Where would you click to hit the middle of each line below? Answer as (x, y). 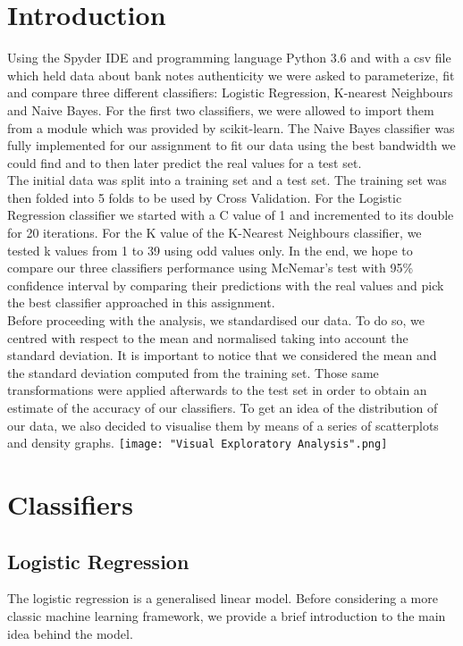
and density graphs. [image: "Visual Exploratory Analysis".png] (198, 443)
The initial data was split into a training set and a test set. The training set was (227, 180)
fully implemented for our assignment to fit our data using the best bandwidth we (231, 145)
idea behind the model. (70, 633)
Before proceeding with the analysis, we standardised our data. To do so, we (216, 320)
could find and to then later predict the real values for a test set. (185, 162)
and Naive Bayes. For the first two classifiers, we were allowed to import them (221, 109)
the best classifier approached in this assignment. (141, 302)
